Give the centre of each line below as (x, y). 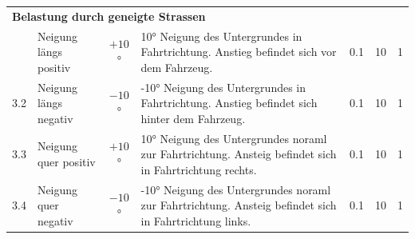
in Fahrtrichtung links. (196, 220)
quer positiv (66, 162)
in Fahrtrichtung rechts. (199, 169)
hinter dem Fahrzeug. (193, 118)
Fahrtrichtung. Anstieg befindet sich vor (239, 52)
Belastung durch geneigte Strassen (109, 16)
